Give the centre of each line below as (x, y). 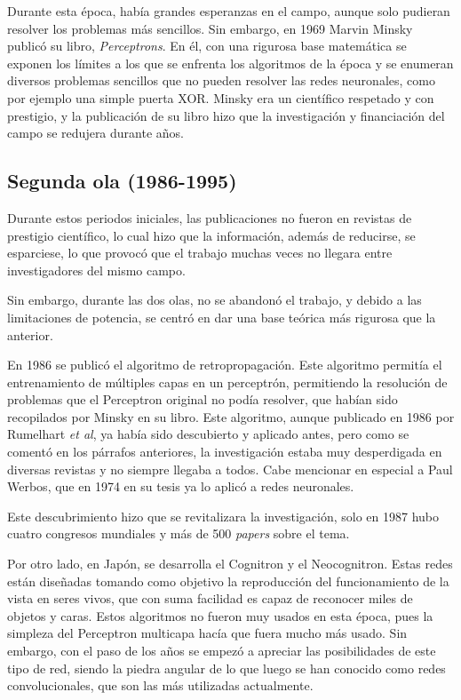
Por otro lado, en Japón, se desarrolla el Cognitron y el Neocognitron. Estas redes (230, 564)
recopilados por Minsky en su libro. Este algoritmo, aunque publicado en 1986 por (231, 416)
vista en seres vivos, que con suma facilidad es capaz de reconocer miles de (210, 598)
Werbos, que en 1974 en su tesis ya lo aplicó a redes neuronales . (181, 486)
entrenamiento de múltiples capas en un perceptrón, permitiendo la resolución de (227, 382)
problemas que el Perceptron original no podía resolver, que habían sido (203, 399)
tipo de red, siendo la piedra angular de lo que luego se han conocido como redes (227, 668)
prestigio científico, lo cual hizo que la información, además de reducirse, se (211, 235)
